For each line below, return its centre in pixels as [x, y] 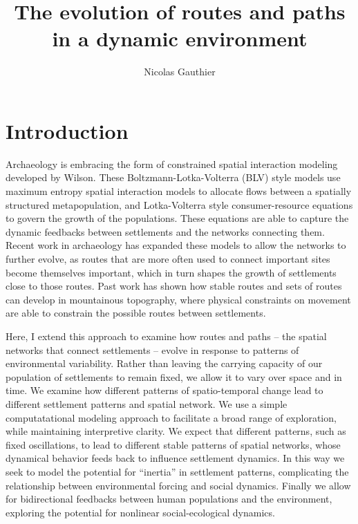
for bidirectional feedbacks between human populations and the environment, [169, 499]
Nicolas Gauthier [180, 72]
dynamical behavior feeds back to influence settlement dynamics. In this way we [175, 458]
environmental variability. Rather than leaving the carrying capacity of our [164, 363]
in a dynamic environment [180, 38]
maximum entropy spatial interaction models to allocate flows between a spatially [179, 191]
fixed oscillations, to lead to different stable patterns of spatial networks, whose [173, 444]
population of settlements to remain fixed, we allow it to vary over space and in [174, 376]
